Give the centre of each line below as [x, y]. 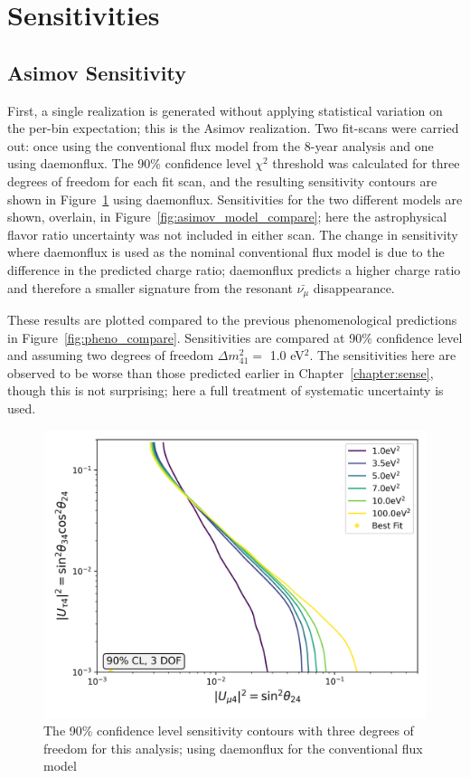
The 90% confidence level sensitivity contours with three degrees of [229, 731]
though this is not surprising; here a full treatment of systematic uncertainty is [226, 390]
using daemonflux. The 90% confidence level [129, 163]
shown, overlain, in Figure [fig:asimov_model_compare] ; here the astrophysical [227, 217]
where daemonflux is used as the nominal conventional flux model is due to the [226, 252]
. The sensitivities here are [383, 355]
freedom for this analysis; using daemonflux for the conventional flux [233, 748]
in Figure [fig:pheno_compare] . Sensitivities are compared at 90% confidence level [235, 337]
